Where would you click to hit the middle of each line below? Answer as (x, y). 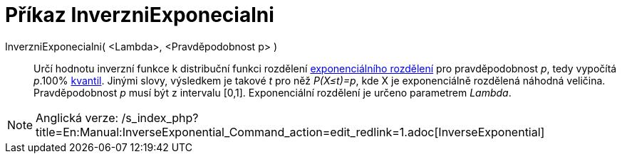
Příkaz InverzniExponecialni (140, 15)
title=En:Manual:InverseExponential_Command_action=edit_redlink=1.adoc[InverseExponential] (290, 132)
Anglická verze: (77, 117)
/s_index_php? (160, 117)
